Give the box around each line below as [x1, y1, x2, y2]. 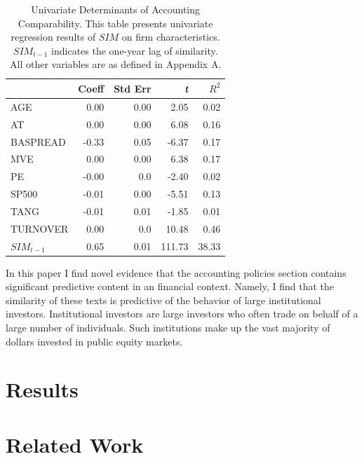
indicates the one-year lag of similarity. [51, 43, 218, 57]
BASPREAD [11, 134, 66, 149]
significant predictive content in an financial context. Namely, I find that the [6, 279, 334, 294]
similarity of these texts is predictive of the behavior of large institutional [6, 292, 321, 307]
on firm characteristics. [121, 29, 220, 44]
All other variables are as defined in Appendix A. [10, 57, 222, 71]
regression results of [11, 29, 96, 44]
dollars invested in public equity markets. [6, 334, 183, 348]
